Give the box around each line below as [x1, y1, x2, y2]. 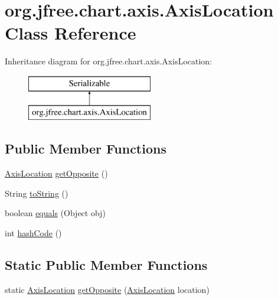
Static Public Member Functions [5, 256, 208, 274]
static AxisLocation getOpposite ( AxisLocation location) [5, 283, 210, 295]
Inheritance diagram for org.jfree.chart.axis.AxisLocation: [5, 55, 212, 67]
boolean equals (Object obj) [5, 207, 106, 219]
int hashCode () [5, 227, 62, 239]
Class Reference [5, 21, 136, 45]
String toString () [5, 187, 68, 199]
